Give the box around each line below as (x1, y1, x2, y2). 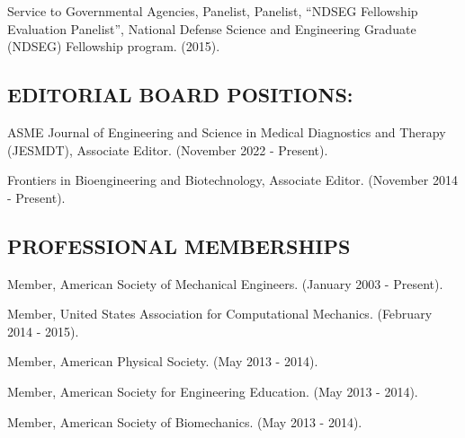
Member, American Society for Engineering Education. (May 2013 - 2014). (7, 381, 418, 400)
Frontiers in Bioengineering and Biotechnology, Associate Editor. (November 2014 (7, 171, 458, 189)
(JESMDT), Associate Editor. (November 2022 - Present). (7, 140, 328, 159)
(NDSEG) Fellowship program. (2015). (7, 37, 220, 56)
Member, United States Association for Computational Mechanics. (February (7, 304, 433, 323)
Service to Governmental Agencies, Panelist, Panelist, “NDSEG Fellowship (7, 2, 418, 20)
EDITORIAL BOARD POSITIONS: (7, 81, 353, 109)
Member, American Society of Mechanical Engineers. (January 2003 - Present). (7, 274, 443, 293)
